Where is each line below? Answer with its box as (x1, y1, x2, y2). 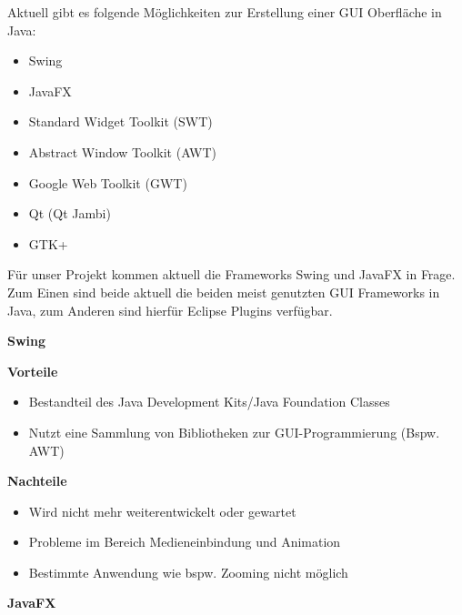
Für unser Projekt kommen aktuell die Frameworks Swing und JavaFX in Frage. (7, 265, 456, 284)
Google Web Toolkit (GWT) (28, 173, 187, 192)
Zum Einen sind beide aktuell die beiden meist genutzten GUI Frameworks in (7, 282, 440, 301)
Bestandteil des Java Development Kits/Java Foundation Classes (28, 392, 390, 411)
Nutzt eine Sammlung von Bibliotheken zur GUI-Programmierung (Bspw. (28, 422, 440, 441)
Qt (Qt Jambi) (28, 204, 111, 223)
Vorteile (7, 361, 58, 380)
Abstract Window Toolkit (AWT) (28, 142, 217, 161)
